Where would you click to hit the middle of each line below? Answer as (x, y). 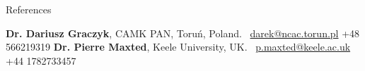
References (29, 9)
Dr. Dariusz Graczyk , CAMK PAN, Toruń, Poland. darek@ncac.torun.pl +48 (183, 33)
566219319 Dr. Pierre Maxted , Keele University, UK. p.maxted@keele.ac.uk (178, 47)
